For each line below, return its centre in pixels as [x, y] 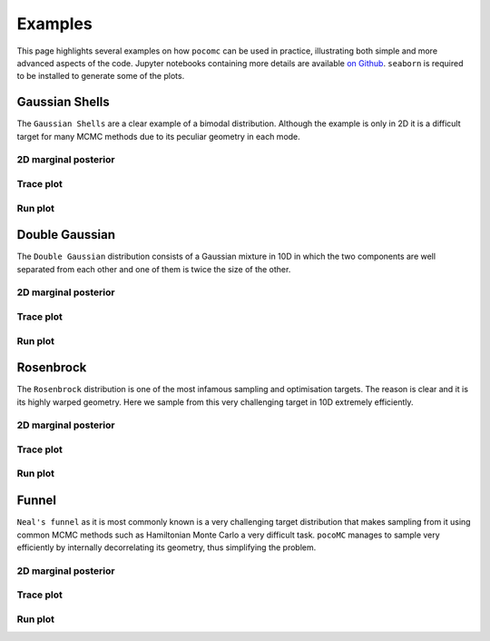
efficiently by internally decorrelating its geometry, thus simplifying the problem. [167, 547]
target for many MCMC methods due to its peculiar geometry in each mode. [159, 136]
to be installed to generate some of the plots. [101, 76]
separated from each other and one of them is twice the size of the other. [154, 269]
